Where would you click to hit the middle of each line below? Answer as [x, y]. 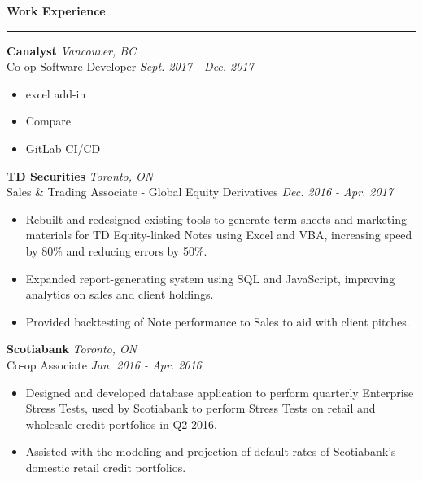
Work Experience [56, 11]
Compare [48, 121]
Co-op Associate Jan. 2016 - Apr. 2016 [104, 364]
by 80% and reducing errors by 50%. [116, 250]
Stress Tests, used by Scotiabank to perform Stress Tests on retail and [201, 408]
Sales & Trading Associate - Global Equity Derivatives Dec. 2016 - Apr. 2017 [200, 192]
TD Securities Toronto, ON [80, 175]
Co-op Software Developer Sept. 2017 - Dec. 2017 [130, 66]
